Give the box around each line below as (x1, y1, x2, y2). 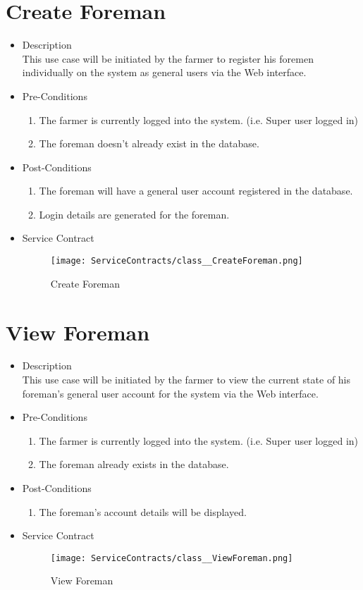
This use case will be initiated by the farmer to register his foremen (22, 51, 314, 66)
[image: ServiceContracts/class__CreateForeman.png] (50, 256, 303, 266)
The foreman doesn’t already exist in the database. (39, 136, 259, 151)
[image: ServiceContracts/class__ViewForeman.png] (50, 553, 293, 563)
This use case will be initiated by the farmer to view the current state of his (22, 372, 351, 387)
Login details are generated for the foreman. (39, 207, 230, 221)
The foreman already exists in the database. (39, 457, 229, 472)
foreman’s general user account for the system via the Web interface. (22, 386, 319, 400)
